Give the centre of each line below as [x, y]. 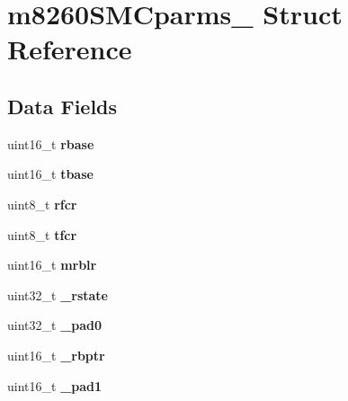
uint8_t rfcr [42, 204]
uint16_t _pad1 [55, 385]
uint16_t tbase [50, 174]
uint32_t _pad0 [55, 325]
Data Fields [62, 106]
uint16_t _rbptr [56, 355]
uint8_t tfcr [42, 234]
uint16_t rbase [51, 143]
